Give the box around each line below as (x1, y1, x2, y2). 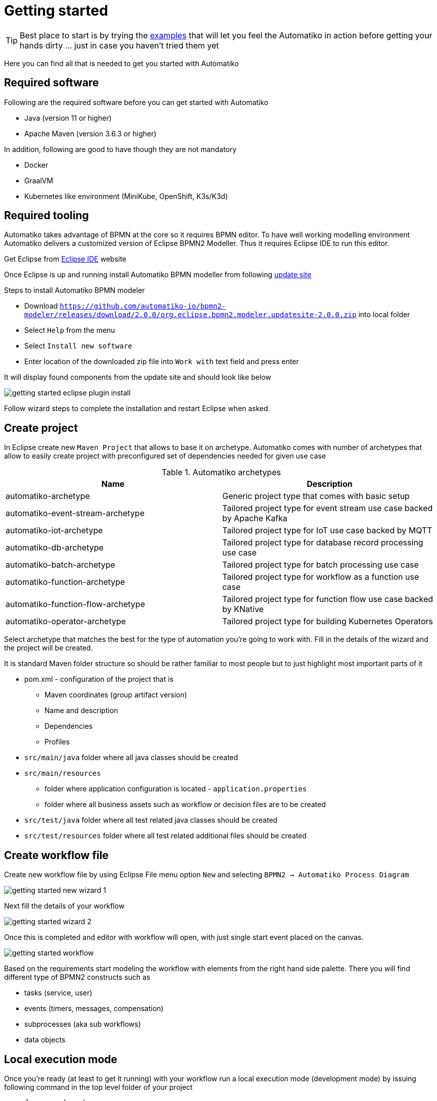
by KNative (222, 604, 264, 615)
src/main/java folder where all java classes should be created (24, 753, 238, 762)
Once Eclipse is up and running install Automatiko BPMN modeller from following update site (4, 270, 312, 279)
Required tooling (4, 209, 89, 222)
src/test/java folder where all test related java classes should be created (24, 816, 278, 825)
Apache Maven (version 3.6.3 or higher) (24, 129, 157, 138)
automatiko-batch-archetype (6, 560, 115, 570)
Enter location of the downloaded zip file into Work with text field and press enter (24, 357, 299, 366)
